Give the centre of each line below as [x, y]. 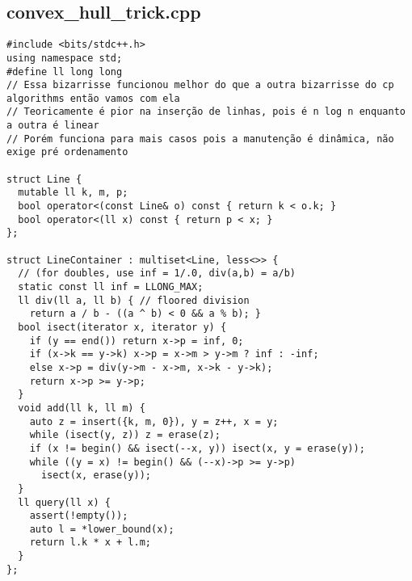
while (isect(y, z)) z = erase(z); [125, 435]
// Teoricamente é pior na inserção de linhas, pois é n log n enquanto [206, 112]
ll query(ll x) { [64, 502]
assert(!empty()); [79, 516]
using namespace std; [65, 58]
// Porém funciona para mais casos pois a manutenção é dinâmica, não [200, 139]
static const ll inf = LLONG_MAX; [111, 287]
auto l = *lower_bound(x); [102, 529]
